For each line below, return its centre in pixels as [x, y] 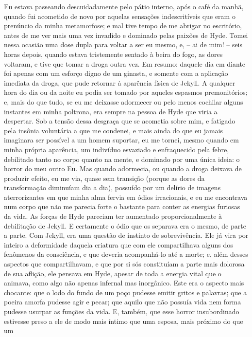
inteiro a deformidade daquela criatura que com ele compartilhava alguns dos [118, 244]
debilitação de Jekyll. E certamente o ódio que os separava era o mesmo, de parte [125, 225]
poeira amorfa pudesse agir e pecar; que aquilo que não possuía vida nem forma [123, 302]
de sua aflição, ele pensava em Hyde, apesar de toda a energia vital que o [113, 273]
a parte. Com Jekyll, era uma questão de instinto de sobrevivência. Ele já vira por [126, 235]
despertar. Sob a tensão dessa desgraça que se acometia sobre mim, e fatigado [120, 121]
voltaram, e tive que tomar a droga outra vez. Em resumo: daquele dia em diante [125, 63]
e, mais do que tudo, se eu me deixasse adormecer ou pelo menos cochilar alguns [124, 101]
